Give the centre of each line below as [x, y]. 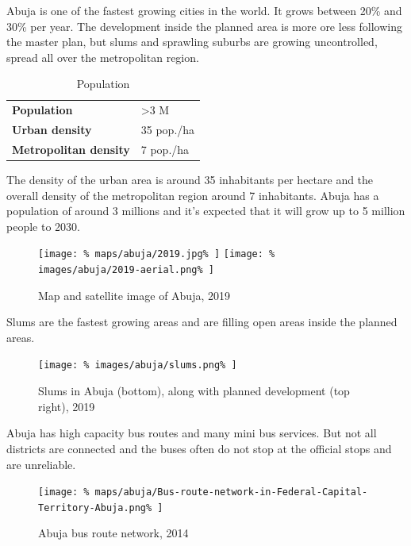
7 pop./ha [165, 149]
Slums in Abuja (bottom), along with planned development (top [194, 391]
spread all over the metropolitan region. [103, 57]
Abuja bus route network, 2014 [113, 533]
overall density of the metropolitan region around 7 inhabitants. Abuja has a [193, 195]
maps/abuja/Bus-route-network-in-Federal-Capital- [231, 492]
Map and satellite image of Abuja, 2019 [134, 295]
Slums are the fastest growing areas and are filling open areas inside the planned [202, 322]
